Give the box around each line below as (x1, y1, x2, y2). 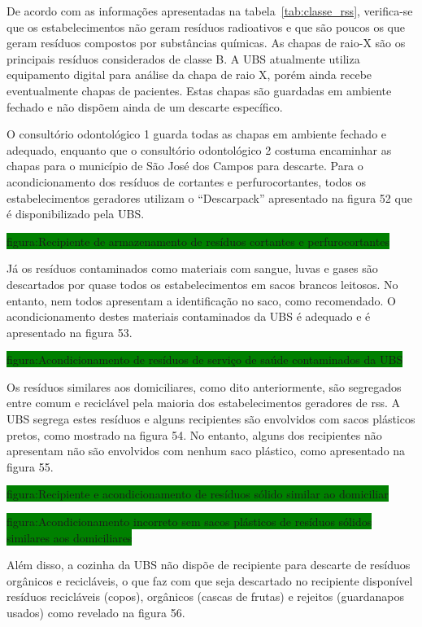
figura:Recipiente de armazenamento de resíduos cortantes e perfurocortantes (7, 232, 389, 249)
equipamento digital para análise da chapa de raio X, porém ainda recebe (7, 66, 372, 83)
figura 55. (7, 458, 54, 475)
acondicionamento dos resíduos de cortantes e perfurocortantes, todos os (7, 173, 367, 190)
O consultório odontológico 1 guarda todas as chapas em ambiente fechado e (7, 125, 387, 142)
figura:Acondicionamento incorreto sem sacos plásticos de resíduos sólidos (7, 513, 372, 530)
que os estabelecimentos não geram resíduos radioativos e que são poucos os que (7, 18, 405, 35)
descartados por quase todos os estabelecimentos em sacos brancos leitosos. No (7, 275, 398, 292)
